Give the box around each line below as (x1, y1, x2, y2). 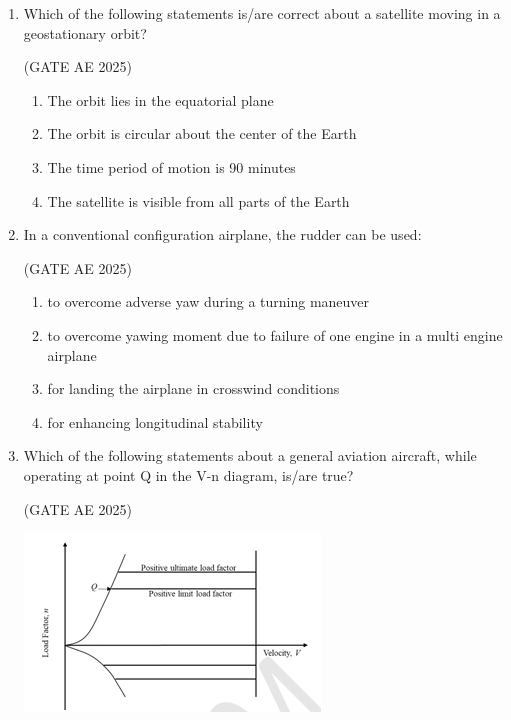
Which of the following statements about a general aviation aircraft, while (23, 445, 477, 466)
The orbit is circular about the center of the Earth (47, 123, 357, 144)
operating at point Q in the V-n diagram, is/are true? (23, 464, 354, 485)
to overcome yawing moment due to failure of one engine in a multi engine (47, 324, 503, 345)
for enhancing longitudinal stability (47, 411, 263, 432)
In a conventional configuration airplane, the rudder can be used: (23, 224, 422, 245)
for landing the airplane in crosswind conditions (47, 378, 340, 399)
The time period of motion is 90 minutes (47, 156, 296, 177)
